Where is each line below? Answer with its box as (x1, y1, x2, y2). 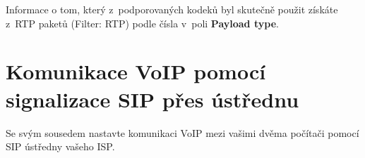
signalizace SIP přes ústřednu (6, 84, 299, 113)
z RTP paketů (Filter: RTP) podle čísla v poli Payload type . (6, 15, 279, 30)
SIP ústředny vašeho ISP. (6, 139, 115, 154)
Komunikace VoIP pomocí (6, 57, 266, 86)
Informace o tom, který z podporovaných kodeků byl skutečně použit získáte (6, 2, 338, 16)
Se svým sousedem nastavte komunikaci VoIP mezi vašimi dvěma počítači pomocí (6, 125, 359, 140)
